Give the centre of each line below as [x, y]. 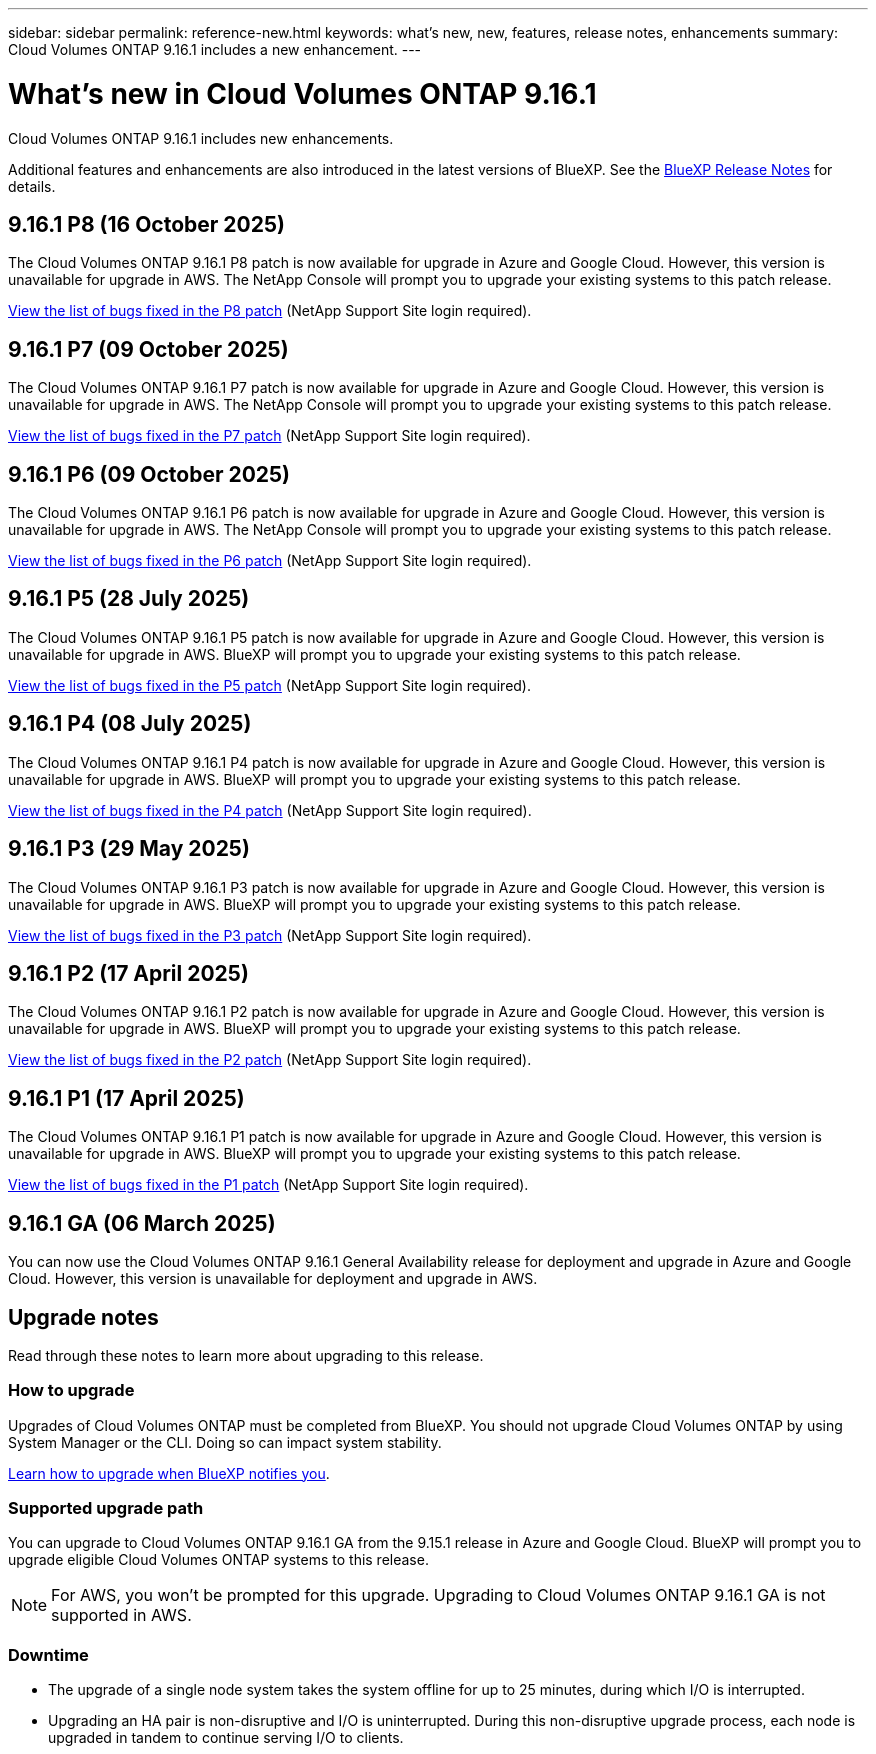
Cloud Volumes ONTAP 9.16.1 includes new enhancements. [201, 138]
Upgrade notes [83, 1317]
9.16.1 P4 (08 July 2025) [130, 724]
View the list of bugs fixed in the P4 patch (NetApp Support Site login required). [270, 810]
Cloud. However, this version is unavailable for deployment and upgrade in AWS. [273, 1279]
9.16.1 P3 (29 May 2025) [129, 849]
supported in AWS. [121, 1615]
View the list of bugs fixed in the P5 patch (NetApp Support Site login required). [270, 685]
